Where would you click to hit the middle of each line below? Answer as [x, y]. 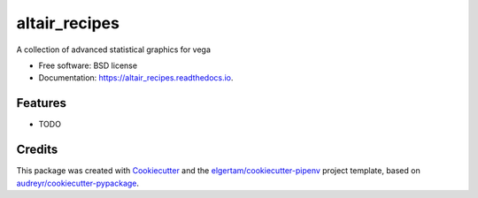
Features [41, 103]
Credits [37, 150]
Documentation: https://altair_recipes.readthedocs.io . [136, 78]
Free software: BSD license [88, 65]
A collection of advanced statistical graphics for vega [114, 49]
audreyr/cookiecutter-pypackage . [78, 183]
